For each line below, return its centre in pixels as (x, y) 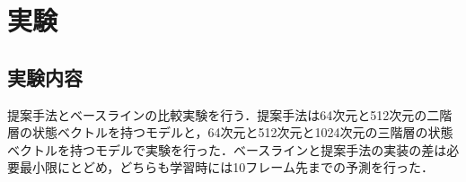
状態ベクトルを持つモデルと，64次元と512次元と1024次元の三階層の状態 (242, 132)
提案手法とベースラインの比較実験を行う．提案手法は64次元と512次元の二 (224, 114)
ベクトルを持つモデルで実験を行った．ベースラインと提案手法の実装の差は (227, 149)
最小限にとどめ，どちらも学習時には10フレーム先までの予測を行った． (226, 167)
